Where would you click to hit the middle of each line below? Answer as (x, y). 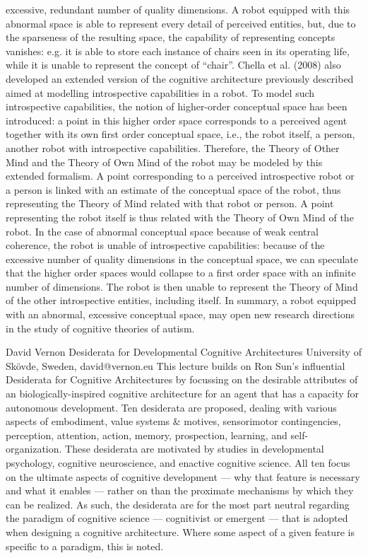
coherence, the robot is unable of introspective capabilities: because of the (165, 245)
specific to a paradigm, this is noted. (85, 546)
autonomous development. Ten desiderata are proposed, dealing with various (171, 407)
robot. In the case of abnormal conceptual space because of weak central (162, 231)
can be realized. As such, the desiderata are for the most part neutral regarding (178, 504)
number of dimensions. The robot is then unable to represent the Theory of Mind (182, 286)
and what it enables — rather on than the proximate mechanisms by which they (180, 490)
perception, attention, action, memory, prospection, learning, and (147, 435)
